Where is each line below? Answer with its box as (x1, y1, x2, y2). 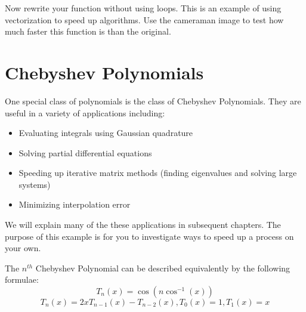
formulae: (5, 273, 39, 286)
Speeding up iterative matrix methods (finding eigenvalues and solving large (18, 166, 297, 179)
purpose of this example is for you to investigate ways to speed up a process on (5, 230, 294, 242)
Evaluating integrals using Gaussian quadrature (18, 126, 193, 139)
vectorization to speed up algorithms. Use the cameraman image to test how (5, 13, 284, 26)
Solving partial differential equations (18, 146, 152, 159)
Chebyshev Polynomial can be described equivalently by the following (35, 261, 290, 274)
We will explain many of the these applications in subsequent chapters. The (5, 218, 281, 231)
